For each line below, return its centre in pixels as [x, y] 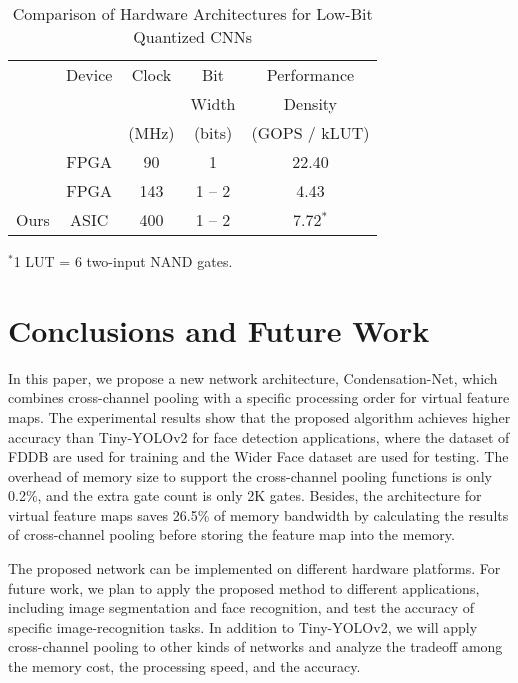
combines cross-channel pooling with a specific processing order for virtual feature [259, 397]
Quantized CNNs [193, 36]
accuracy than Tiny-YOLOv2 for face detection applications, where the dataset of [259, 436]
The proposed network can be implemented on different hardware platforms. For [254, 568]
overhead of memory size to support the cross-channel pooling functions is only [250, 475]
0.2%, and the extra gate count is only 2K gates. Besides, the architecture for [245, 495]
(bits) [213, 132]
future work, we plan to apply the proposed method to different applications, [244, 587]
